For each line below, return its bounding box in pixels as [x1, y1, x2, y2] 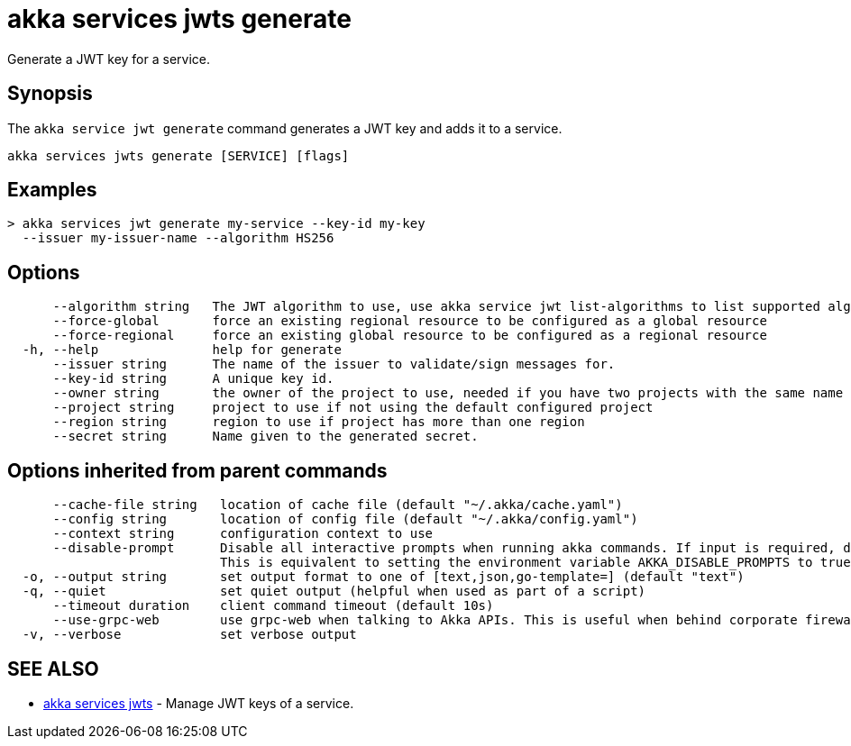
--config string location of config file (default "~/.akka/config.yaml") [52, 512, 638, 527]
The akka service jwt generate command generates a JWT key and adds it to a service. [7, 120, 563, 136]
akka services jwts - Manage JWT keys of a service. [43, 695, 354, 711]
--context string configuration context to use [52, 526, 434, 541]
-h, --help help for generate [22, 342, 342, 358]
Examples [7, 178, 97, 202]
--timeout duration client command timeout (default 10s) [52, 598, 494, 614]
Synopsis [7, 82, 93, 105]
